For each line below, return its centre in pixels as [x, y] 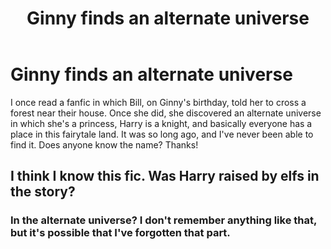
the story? [43, 192]
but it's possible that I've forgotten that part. [120, 233]
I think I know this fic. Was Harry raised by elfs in [165, 176]
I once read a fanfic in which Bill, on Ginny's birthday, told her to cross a [158, 102]
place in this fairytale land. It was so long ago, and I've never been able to [162, 134]
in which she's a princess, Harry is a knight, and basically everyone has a [161, 123]
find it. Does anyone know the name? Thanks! [104, 144]
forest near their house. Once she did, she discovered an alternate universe [166, 113]
